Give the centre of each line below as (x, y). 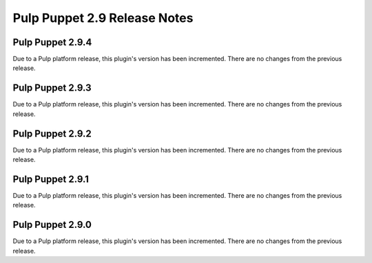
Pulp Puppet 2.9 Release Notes (103, 18)
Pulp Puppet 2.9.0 (52, 225)
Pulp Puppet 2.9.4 (52, 42)
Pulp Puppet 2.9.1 (51, 179)
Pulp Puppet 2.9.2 (52, 134)
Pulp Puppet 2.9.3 (52, 88)
